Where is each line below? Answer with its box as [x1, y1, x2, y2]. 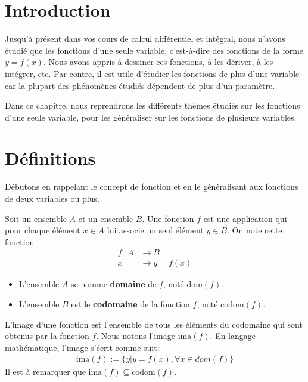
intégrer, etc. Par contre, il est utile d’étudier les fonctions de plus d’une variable [5, 67, 300, 79]
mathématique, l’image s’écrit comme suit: [5, 341, 160, 353]
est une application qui [203, 212, 287, 224]
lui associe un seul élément [107, 224, 204, 236]
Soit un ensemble [5, 212, 67, 224]
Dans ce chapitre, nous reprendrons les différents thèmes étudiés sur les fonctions [5, 99, 300, 112]
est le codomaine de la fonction [71, 298, 190, 310]
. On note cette [227, 224, 282, 236]
